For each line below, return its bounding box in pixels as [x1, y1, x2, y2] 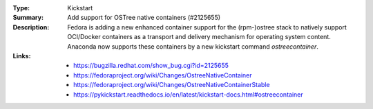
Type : [12, 4, 30, 12]
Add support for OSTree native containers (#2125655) [67, 14, 221, 22]
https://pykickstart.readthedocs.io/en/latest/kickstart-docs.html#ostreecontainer [73, 90, 303, 99]
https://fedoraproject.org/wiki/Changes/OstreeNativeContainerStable [73, 81, 270, 89]
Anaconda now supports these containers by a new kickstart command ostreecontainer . [67, 42, 319, 51]
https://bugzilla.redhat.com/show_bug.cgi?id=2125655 [73, 62, 229, 70]
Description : [12, 23, 50, 31]
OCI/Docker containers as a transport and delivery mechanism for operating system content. [67, 33, 331, 41]
